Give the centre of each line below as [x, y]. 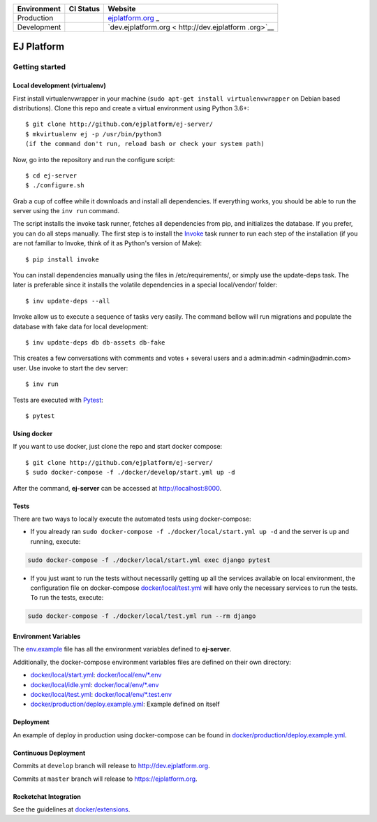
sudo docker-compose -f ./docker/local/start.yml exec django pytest [149, 560]
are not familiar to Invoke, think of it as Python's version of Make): [108, 243]
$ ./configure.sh [55, 186]
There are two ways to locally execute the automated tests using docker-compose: [132, 519]
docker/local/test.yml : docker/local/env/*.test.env [101, 694]
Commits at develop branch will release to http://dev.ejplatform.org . [111, 766]
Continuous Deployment [49, 753]
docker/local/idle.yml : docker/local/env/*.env [95, 684]
